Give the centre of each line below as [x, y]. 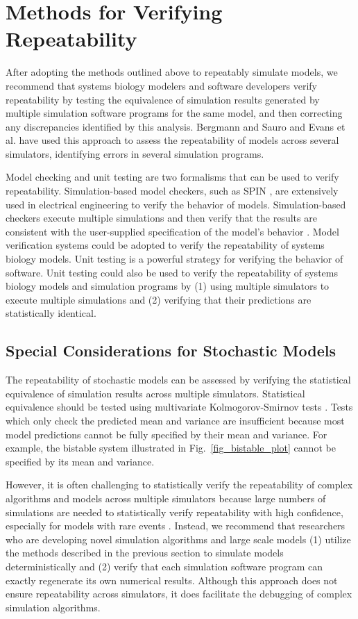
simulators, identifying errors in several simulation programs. [135, 153]
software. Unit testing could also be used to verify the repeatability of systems [172, 272]
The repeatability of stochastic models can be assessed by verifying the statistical [178, 380]
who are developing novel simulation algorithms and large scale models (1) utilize [178, 539]
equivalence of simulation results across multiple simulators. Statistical [155, 393]
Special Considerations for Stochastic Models [171, 350]
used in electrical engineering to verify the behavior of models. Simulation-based [176, 204]
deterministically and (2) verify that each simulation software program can [164, 566]
